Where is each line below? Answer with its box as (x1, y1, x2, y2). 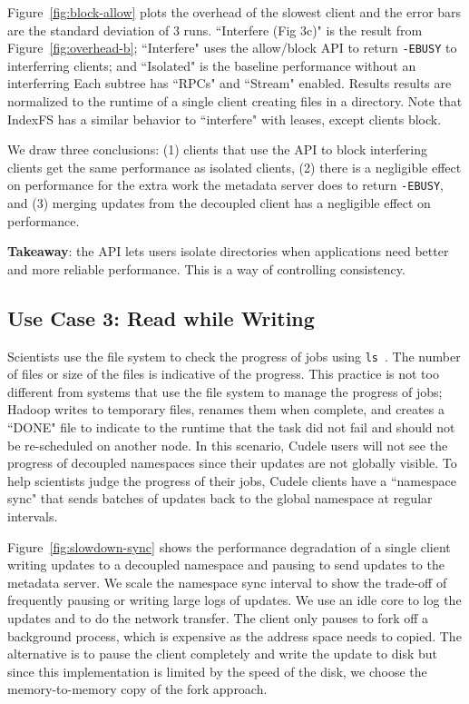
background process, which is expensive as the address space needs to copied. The (7, 626, 462, 645)
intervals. (7, 507, 58, 526)
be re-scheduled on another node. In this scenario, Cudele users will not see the (7, 435, 448, 454)
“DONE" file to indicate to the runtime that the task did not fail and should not (7, 418, 455, 437)
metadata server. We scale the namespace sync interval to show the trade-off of (7, 572, 447, 591)
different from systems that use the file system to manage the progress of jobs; (7, 382, 443, 401)
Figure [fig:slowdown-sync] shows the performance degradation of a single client (7, 537, 451, 556)
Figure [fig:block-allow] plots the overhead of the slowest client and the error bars (7, 3, 462, 21)
